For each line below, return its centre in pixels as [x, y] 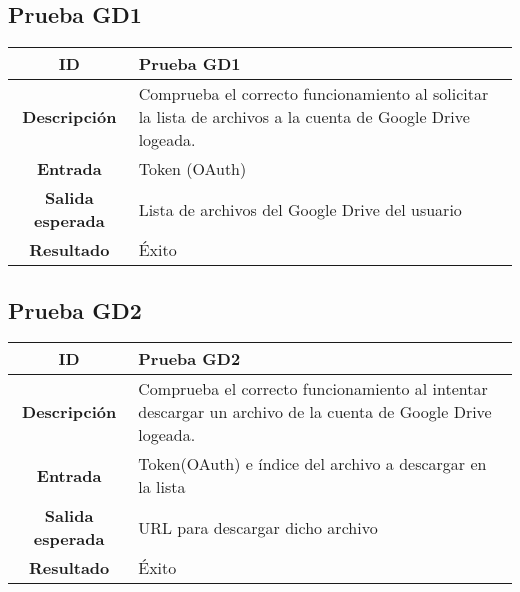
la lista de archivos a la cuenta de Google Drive [304, 117]
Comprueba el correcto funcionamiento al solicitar [313, 94]
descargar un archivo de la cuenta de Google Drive [315, 412]
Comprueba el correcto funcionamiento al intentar [313, 389]
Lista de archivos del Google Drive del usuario [300, 209]
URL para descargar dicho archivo [258, 527]
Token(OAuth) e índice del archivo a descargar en [312, 464]
